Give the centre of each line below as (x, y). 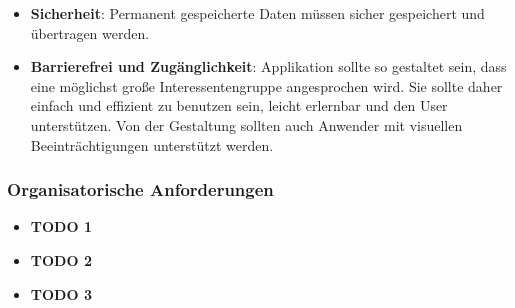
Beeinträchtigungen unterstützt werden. (152, 144)
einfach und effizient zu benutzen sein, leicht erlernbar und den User (239, 105)
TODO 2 (61, 259)
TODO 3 (61, 293)
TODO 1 (61, 226)
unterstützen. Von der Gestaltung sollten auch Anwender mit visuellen (246, 124)
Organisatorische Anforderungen (140, 189)
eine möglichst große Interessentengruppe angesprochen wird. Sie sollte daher (266, 85)
